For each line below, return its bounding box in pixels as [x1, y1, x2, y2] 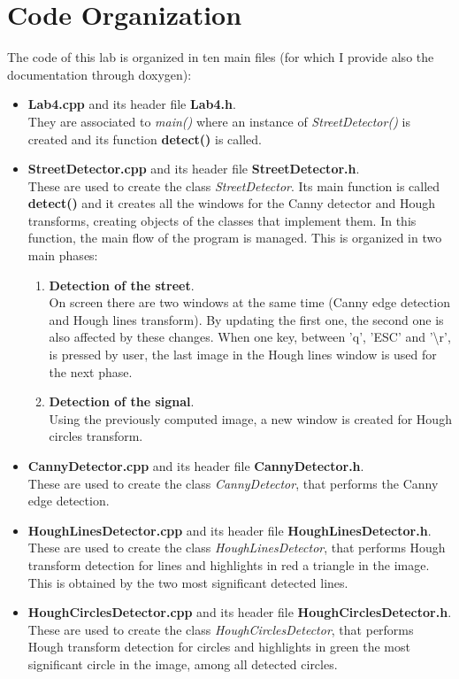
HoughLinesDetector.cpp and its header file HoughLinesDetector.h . [27, 521, 432, 539]
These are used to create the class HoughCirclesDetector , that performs [27, 620, 414, 638]
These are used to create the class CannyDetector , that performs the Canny [27, 474, 439, 492]
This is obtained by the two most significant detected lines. [27, 573, 348, 591]
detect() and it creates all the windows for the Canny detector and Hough [27, 194, 436, 212]
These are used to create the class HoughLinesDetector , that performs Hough [27, 538, 446, 557]
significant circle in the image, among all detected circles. [27, 654, 338, 673]
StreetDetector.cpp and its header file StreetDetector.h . [27, 159, 360, 178]
